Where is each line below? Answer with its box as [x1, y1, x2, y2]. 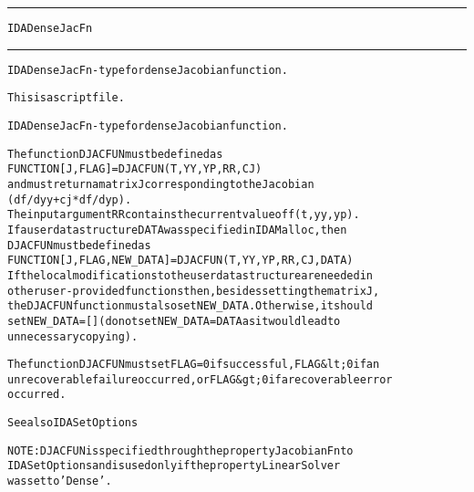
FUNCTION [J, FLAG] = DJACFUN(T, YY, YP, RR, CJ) [7, 162, 263, 176]
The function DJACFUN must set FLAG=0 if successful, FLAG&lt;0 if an [7, 358, 380, 372]
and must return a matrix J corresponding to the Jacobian [7, 177, 314, 191]
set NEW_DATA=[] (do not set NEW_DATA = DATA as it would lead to [7, 314, 341, 328]
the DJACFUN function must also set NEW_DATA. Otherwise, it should [7, 299, 373, 313]
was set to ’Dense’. [7, 475, 112, 488]
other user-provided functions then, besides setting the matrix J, [7, 284, 380, 298]
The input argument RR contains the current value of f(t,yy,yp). [7, 208, 360, 222]
